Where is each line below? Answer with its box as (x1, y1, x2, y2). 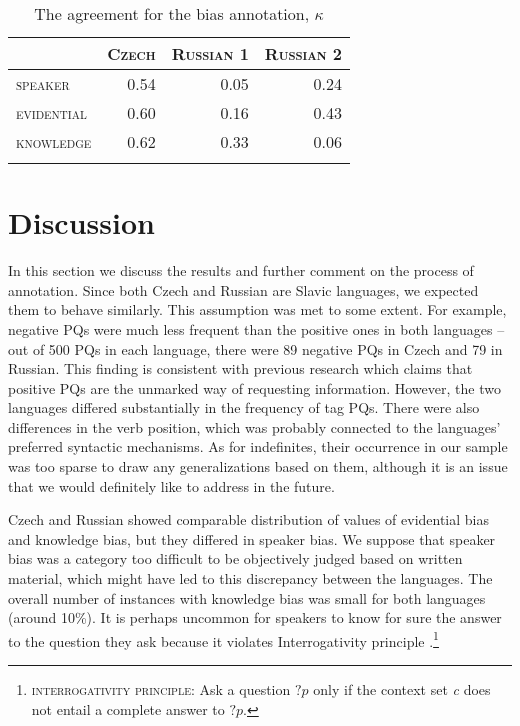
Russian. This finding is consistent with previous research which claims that (8, 358, 473, 379)
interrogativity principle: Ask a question (31, 679, 291, 700)
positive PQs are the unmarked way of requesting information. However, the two (8, 377, 501, 398)
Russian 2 (264, 42, 343, 65)
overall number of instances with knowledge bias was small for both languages (8, 587, 486, 608)
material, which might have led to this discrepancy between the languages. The (8, 568, 493, 589)
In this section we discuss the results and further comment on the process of (8, 260, 474, 281)
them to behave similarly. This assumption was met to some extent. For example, (8, 299, 507, 320)
